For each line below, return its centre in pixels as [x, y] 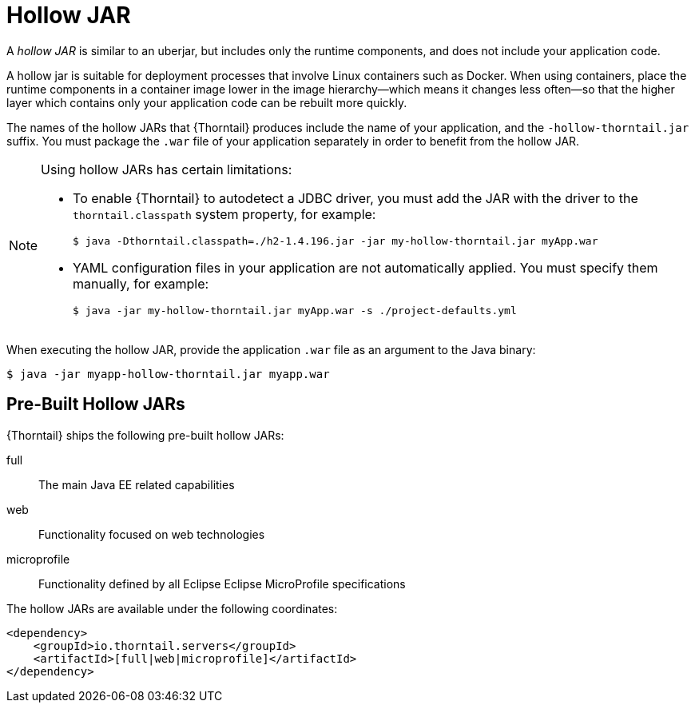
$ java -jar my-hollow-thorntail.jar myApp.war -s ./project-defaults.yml [295, 310]
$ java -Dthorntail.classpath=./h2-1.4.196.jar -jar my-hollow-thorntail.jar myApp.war [336, 241]
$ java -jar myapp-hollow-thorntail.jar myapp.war [168, 374]
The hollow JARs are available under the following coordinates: [172, 608]
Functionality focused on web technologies [152, 534]
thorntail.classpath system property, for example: [224, 214]
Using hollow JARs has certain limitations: [167, 169]
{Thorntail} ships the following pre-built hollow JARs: [145, 435]
